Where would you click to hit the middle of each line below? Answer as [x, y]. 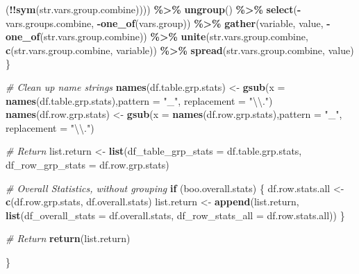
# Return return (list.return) [68, 238]
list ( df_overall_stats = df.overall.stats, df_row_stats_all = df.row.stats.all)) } [175, 215]
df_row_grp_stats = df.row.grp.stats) [87, 164]
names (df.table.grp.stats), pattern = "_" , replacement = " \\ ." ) [139, 100]
